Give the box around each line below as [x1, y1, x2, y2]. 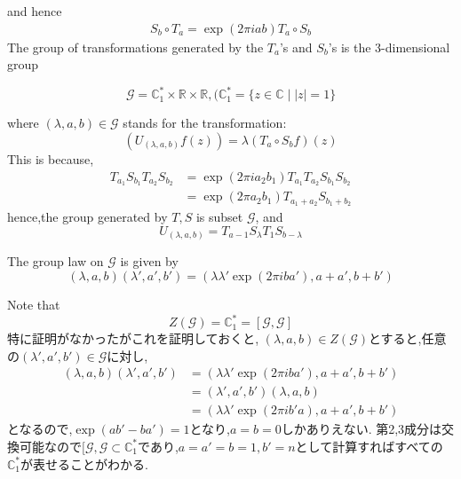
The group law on [7, 252, 104, 271]
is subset [195, 208, 243, 226]
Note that [7, 294, 60, 313]
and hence [7, 2, 62, 20]
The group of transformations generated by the [7, 37, 264, 56]
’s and [279, 37, 313, 56]
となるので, [7, 420, 73, 438]
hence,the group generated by [7, 208, 168, 226]
